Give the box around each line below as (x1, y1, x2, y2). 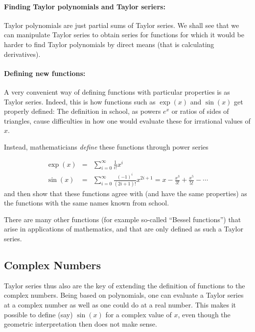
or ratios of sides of (171, 106, 229, 116)
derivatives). (4, 49, 41, 59)
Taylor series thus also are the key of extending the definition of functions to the (4, 280, 245, 290)
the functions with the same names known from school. (4, 198, 169, 208)
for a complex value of (105, 309, 172, 319)
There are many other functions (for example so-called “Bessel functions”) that (4, 214, 241, 224)
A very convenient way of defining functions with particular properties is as (4, 86, 230, 97)
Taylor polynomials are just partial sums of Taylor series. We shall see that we (4, 20, 239, 30)
